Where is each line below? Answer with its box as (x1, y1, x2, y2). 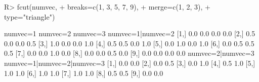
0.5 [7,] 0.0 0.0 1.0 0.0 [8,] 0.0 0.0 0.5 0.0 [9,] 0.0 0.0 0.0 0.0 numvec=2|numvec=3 (4, 48, 254, 58)
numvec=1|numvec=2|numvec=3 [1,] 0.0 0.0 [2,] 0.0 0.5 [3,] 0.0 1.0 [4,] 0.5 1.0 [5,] (4, 57, 255, 68)
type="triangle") (4, 11, 55, 22)
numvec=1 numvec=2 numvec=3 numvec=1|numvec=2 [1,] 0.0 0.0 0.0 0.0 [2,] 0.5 (4, 28, 255, 39)
